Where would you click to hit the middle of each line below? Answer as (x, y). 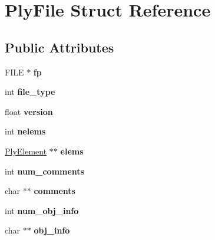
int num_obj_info (42, 210)
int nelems (25, 131)
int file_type (30, 92)
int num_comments (44, 171)
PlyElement (26, 151)
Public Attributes (59, 47)
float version (29, 111)
